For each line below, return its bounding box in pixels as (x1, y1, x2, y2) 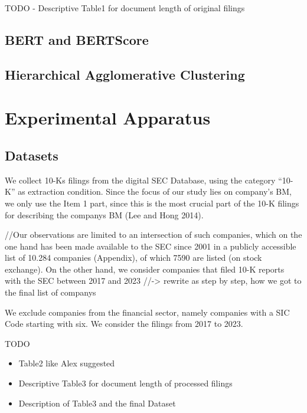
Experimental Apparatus (5, 106, 211, 130)
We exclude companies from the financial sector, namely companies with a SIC (5, 306, 290, 318)
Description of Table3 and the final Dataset (18, 396, 176, 409)
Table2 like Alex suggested (18, 357, 115, 369)
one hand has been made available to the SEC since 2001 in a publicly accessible (5, 240, 296, 252)
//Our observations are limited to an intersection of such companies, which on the (5, 228, 302, 241)
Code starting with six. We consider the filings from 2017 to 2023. (5, 317, 243, 330)
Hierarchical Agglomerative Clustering (5, 65, 245, 83)
